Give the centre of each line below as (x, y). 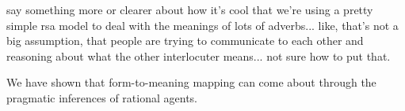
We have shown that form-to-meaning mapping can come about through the (191, 82)
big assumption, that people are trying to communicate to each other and (185, 41)
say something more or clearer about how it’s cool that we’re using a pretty (190, 9)
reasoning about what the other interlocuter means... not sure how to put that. (199, 55)
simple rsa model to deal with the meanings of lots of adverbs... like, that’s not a (202, 25)
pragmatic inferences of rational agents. (102, 97)
